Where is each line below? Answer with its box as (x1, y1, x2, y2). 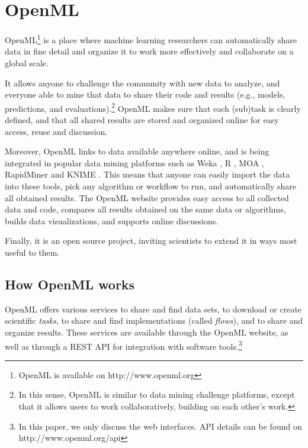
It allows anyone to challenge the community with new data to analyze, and (5, 76, 280, 89)
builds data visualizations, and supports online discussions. (5, 214, 219, 227)
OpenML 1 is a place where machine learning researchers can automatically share (5, 32, 297, 46)
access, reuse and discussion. (5, 125, 108, 137)
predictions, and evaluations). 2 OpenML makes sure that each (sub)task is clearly (5, 100, 301, 114)
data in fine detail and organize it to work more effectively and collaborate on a (5, 45, 294, 57)
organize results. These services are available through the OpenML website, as (5, 325, 288, 338)
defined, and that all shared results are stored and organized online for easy (5, 114, 279, 125)
